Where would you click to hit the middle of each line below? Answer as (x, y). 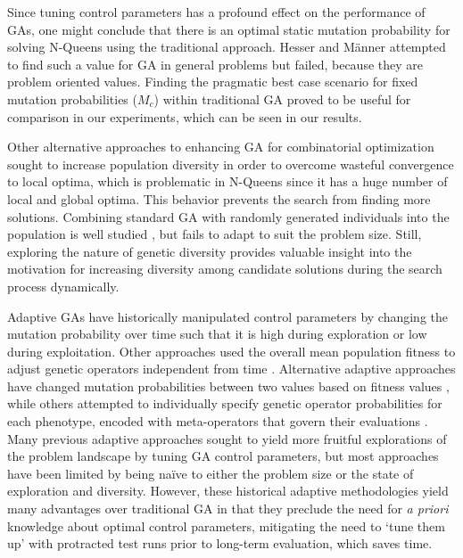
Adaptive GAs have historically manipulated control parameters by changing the (228, 316)
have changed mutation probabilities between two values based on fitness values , (228, 386)
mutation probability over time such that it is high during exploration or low (217, 334)
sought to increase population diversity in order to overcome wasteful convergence (231, 164)
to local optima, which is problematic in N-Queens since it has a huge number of (227, 181)
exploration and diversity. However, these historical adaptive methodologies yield (228, 491)
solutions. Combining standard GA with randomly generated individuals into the (228, 216)
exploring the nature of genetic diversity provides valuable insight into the (210, 251)
